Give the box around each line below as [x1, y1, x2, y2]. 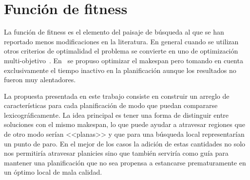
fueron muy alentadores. [4, 74, 76, 85]
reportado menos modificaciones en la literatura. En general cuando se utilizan [4, 36, 239, 46]
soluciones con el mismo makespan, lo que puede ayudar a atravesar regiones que [4, 119, 245, 129]
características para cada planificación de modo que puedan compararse [4, 100, 218, 110]
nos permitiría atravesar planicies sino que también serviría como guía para [4, 148, 229, 158]
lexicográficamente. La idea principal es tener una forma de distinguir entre [4, 109, 229, 120]
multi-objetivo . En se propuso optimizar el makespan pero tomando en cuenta [4, 55, 243, 65]
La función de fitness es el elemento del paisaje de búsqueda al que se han [4, 27, 224, 37]
